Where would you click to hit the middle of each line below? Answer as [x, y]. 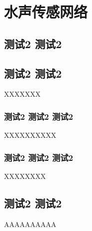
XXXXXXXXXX [30, 135]
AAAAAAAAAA [30, 224]
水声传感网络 [46, 12]
